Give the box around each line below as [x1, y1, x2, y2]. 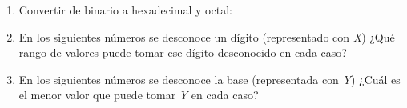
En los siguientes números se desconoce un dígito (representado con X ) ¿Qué [18, 28, 395, 45]
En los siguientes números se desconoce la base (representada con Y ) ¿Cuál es [18, 70, 401, 87]
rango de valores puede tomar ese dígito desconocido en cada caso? [18, 44, 347, 61]
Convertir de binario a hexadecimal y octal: [18, 2, 232, 18]
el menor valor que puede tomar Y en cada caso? [18, 86, 259, 103]
